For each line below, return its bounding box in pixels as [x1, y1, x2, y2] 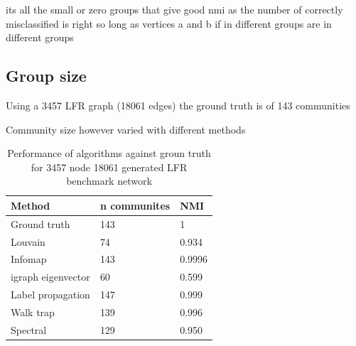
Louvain [11, 234, 45, 249]
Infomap [11, 252, 47, 266]
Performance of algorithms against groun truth [7, 146, 211, 161]
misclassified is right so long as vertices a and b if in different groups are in [6, 16, 332, 31]
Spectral [11, 322, 47, 337]
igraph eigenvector [11, 269, 90, 284]
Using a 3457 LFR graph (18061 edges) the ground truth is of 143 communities [6, 97, 350, 112]
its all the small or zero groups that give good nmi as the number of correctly [6, 2, 343, 16]
